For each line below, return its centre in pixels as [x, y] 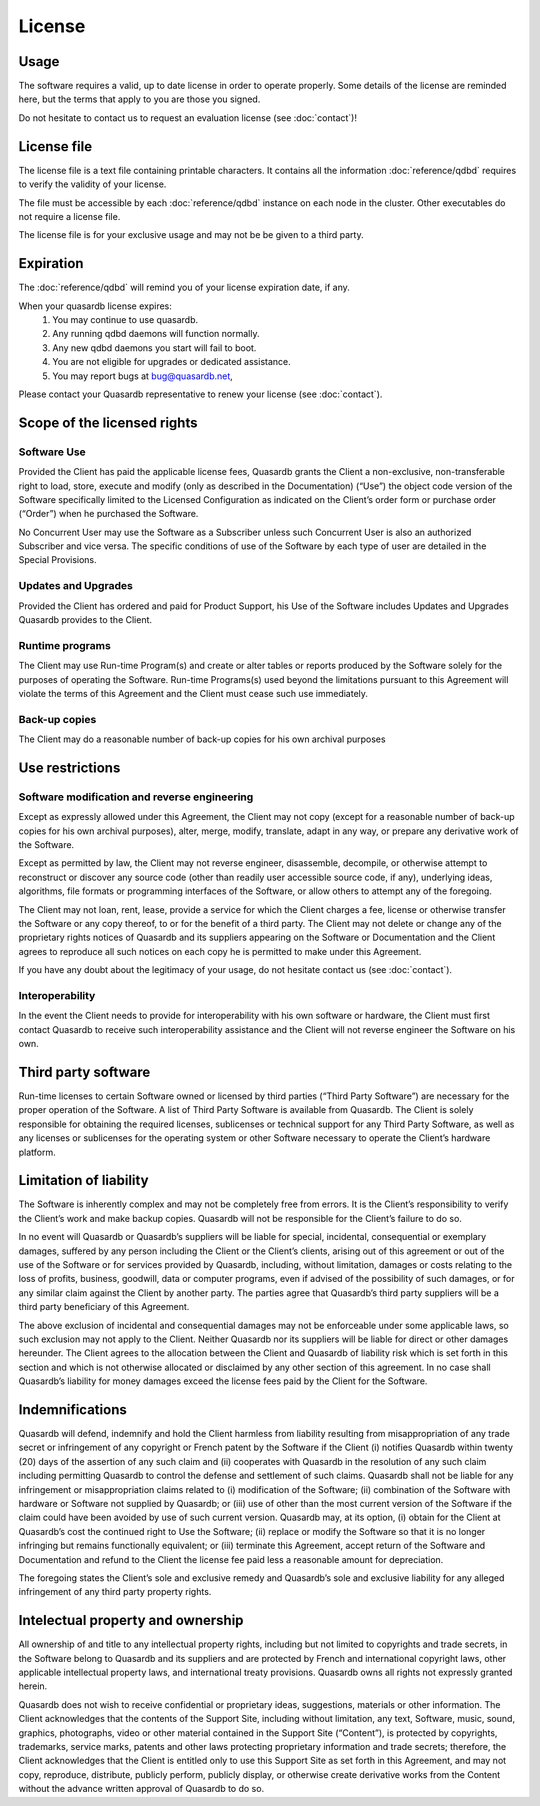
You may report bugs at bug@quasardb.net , [143, 376]
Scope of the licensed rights [108, 422]
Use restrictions [69, 767]
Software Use [52, 452]
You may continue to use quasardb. [125, 319]
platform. [37, 1152]
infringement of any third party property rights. [115, 1592]
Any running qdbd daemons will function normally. [156, 334]
